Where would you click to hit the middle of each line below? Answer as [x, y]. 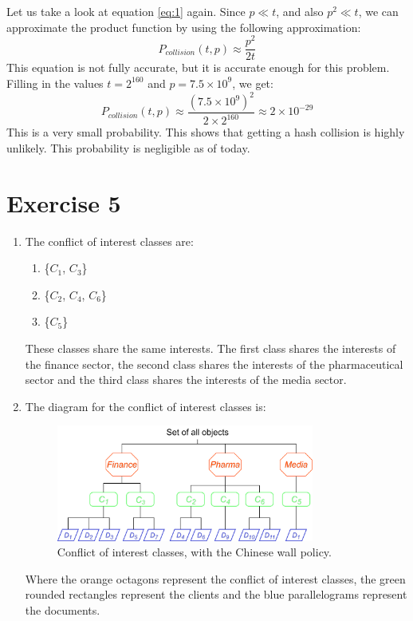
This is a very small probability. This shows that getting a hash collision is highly [206, 132]
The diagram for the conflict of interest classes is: [146, 406]
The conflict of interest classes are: [109, 241]
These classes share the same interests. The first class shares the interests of [210, 348]
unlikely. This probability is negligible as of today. [128, 147]
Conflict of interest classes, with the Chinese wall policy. [194, 552]
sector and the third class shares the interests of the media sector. [186, 380]
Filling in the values [55, 83]
